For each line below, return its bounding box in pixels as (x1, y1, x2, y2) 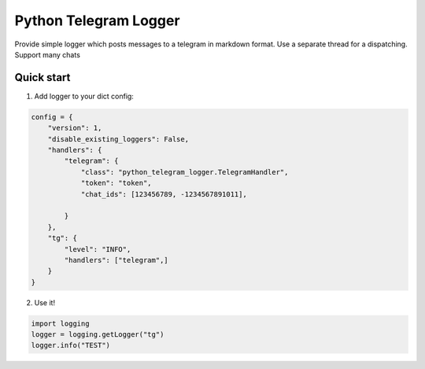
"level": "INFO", (64, 245, 131, 253)
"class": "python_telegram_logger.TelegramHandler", (80, 168, 289, 176)
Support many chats (14, 50, 80, 59)
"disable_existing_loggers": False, (47, 135, 189, 143)
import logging (31, 319, 90, 328)
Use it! (34, 297, 55, 307)
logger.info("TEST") (31, 341, 110, 350)
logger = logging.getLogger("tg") (31, 330, 164, 339)
